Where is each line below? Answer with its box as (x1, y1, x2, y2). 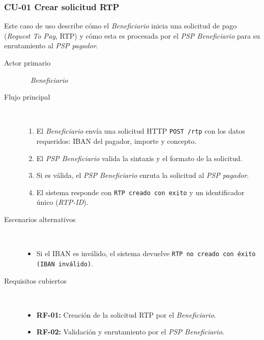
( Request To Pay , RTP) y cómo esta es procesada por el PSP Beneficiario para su (4, 30, 260, 41)
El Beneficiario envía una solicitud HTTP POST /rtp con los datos (36, 126, 245, 136)
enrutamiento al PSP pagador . (4, 40, 98, 51)
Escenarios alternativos (4, 214, 76, 225)
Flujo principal (4, 91, 50, 102)
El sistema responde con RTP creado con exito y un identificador (36, 187, 245, 197)
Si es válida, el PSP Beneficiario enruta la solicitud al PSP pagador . (36, 170, 249, 180)
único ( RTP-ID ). (36, 197, 89, 207)
